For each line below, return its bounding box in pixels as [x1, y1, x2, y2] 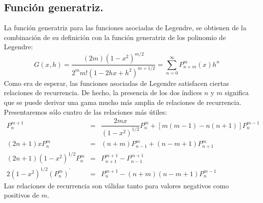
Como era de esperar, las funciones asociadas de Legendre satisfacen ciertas [4, 78, 229, 88]
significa [224, 87, 249, 98]
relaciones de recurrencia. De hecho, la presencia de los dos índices [4, 87, 202, 98]
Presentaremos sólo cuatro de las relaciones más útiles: [4, 106, 167, 117]
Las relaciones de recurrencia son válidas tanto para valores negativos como [4, 180, 229, 190]
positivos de [4, 190, 40, 200]
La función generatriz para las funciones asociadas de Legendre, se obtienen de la [4, 22, 246, 33]
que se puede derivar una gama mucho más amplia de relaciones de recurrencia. [4, 97, 242, 107]
